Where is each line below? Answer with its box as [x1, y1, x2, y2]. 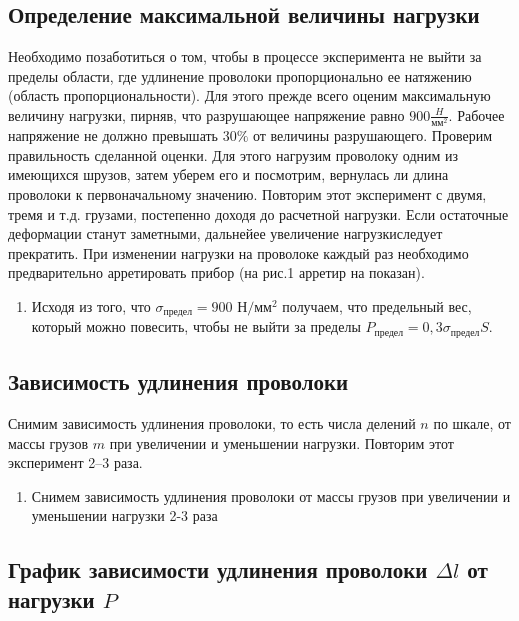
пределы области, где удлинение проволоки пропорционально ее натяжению [8, 65, 472, 86]
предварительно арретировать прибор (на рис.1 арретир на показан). [8, 262, 425, 283]
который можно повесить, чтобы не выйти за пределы [31, 316, 361, 337]
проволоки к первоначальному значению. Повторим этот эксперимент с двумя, [8, 183, 487, 204]
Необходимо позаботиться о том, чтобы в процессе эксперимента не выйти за [8, 46, 482, 67]
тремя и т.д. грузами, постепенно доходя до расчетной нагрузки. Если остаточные [8, 203, 509, 224]
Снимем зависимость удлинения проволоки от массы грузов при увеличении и [31, 485, 511, 506]
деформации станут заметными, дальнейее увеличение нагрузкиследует [8, 223, 443, 244]
